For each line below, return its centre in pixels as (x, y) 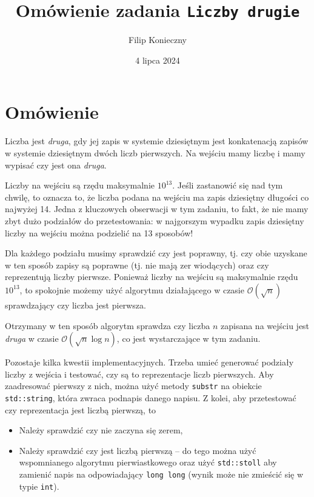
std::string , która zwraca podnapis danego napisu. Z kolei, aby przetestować (151, 397)
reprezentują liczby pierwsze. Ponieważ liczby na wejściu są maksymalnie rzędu (152, 277)
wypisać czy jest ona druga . (56, 165)
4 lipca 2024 (158, 60)
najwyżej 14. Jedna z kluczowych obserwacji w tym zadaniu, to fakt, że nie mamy (157, 209)
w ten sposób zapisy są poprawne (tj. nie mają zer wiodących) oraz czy (137, 265)
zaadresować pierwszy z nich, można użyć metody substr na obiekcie (133, 386)
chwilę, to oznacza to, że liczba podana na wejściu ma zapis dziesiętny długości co (157, 197)
